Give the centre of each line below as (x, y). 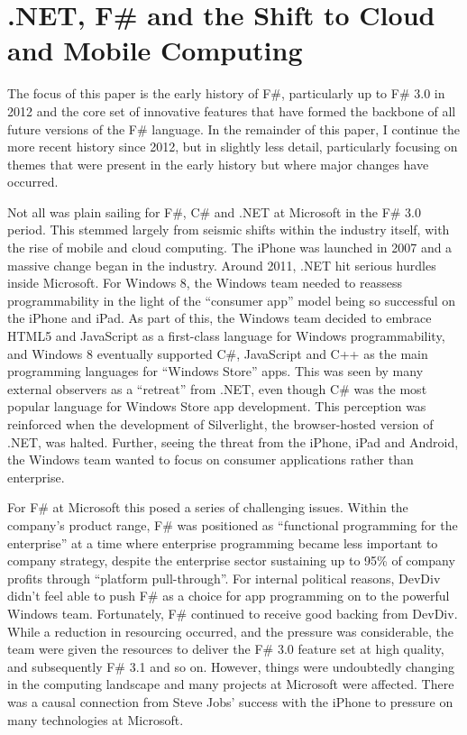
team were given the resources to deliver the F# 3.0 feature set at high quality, (226, 649)
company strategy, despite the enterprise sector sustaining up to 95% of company (231, 560)
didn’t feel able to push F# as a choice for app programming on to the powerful (229, 596)
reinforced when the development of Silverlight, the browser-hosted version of (220, 424)
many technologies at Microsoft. (96, 719)
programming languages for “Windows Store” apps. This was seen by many (215, 371)
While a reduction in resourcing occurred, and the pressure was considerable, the (230, 631)
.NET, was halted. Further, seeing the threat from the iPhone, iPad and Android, (233, 441)
